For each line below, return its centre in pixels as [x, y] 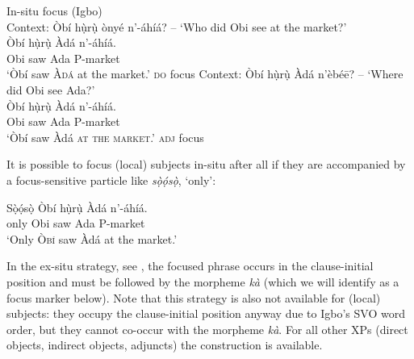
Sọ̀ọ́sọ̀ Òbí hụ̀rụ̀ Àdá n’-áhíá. [77, 207]
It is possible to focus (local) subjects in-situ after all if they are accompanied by [206, 164]
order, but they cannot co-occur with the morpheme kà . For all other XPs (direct [207, 329]
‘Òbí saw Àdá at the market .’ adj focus [105, 137]
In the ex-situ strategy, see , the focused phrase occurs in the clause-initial [190, 266]
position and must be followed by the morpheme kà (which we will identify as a [203, 281]
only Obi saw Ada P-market [76, 223]
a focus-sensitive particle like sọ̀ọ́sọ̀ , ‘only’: [111, 179]
